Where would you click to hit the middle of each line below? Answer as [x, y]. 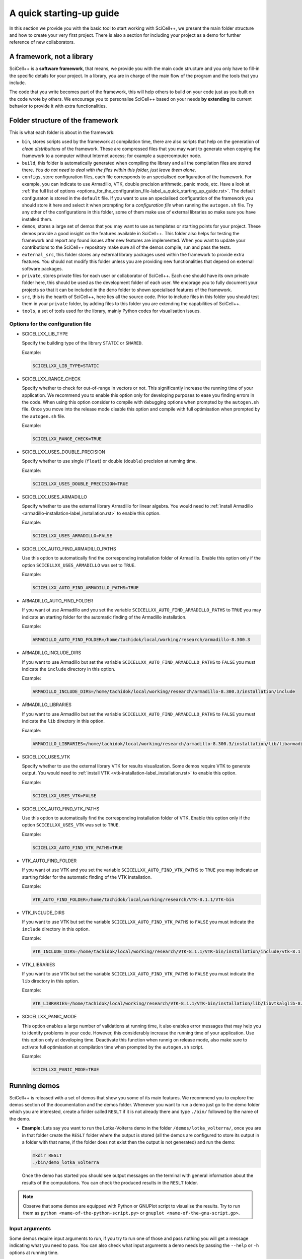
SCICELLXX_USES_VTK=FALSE [64, 795]
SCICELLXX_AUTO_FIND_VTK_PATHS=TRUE [78, 848]
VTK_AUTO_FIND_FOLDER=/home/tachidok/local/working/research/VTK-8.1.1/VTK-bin [133, 899]
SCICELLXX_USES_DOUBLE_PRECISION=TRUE [80, 484]
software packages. [43, 268]
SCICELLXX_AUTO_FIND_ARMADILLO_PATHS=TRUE [86, 588]
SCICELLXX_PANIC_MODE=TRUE [66, 1070]
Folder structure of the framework [64, 120]
